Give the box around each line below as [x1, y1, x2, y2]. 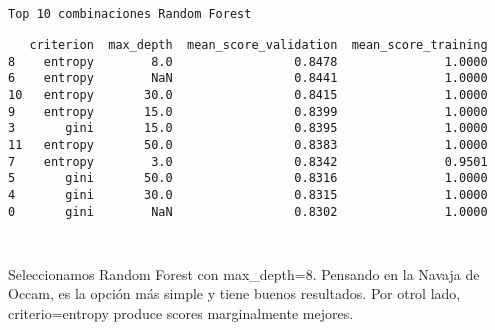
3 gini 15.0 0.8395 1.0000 [8, 121, 488, 136]
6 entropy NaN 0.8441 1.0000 [8, 71, 488, 86]
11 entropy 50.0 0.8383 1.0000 [8, 137, 488, 152]
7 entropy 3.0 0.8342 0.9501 [8, 154, 488, 169]
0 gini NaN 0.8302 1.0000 [8, 204, 488, 219]
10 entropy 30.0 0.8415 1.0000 [8, 87, 488, 102]
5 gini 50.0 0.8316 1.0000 [8, 171, 488, 186]
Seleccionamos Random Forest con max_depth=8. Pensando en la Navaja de [8, 263, 480, 284]
